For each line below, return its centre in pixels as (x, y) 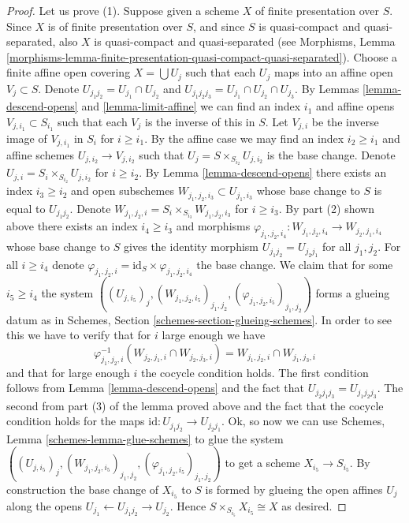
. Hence (188, 505)
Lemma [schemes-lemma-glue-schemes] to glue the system (145, 438)
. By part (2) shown (326, 208)
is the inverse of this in (200, 121)
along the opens (45, 505)
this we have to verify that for (79, 335)
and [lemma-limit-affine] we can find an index (191, 106)
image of (27, 138)
